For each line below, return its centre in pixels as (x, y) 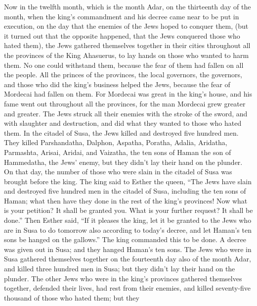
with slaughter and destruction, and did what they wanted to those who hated (123, 123)
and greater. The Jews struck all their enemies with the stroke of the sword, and (126, 113)
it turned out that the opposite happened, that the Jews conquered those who (122, 35)
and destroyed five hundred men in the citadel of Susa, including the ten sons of (125, 191)
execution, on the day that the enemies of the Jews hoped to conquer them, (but (126, 26)
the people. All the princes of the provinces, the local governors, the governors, (123, 75)
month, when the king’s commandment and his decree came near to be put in (122, 16)
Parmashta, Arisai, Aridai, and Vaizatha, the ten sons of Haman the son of (118, 152)
